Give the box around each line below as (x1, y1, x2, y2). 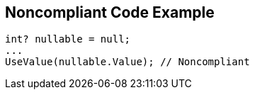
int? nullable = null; (5, 33, 131, 45)
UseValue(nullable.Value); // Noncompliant (5, 56, 250, 68)
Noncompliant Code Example (5, 4, 215, 21)
